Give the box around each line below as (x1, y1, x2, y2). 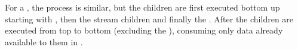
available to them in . (5, 35, 83, 48)
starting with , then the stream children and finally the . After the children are (5, 12, 294, 25)
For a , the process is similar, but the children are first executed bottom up (5, 1, 280, 13)
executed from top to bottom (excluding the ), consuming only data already (5, 24, 283, 36)
